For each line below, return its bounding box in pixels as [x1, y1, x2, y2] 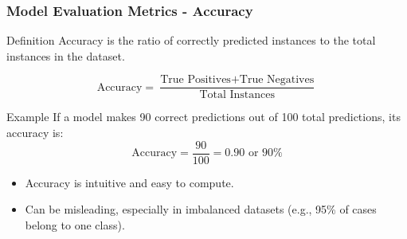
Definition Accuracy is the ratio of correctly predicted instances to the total [6, 32, 376, 49]
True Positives [160, 74, 231, 86]
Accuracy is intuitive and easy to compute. [25, 174, 234, 190]
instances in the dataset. [6, 47, 125, 64]
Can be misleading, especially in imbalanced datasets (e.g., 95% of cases [25, 201, 377, 217]
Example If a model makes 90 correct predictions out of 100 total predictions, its [6, 108, 401, 125]
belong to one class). [25, 216, 125, 233]
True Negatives [239, 74, 315, 86]
